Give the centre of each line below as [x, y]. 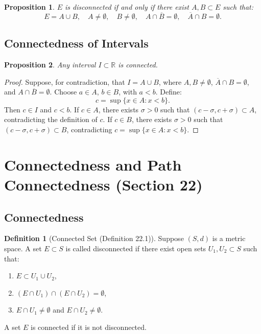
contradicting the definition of [51, 119]
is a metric [229, 238]
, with [128, 92]
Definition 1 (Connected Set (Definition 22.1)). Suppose [94, 238]
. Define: [169, 92]
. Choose [63, 92]
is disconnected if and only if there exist [127, 7]
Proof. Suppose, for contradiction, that [65, 81]
